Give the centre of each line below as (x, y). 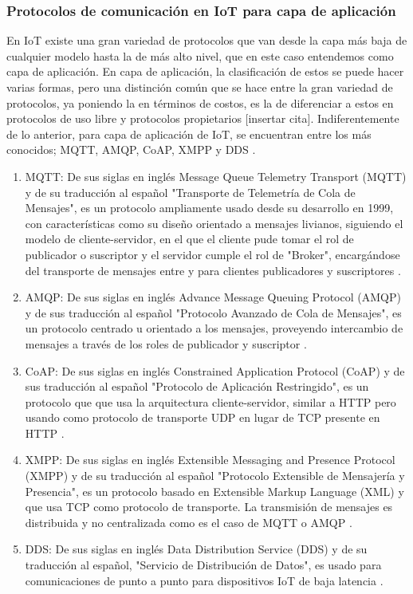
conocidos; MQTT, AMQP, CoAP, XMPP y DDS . (131, 149)
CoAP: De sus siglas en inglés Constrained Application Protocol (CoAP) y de (215, 370)
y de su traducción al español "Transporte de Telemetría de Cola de (190, 192)
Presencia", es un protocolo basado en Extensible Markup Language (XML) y (214, 491)
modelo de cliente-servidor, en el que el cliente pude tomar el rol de (189, 239)
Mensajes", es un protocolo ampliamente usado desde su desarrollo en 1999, (209, 208)
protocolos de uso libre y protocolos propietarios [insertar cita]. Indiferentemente (203, 118)
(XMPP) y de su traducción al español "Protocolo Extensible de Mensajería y (215, 476)
